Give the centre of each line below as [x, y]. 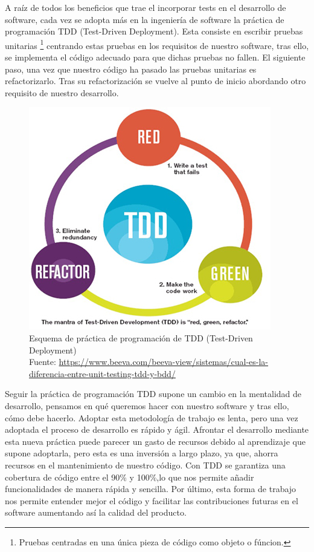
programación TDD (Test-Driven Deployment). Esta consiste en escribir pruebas [154, 31]
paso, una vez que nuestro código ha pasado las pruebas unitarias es [131, 69]
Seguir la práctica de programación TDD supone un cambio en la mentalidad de [153, 394]
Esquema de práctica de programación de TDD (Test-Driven [141, 338]
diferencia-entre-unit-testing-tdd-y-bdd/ [102, 373]
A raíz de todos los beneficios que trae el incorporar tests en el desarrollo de [146, 7]
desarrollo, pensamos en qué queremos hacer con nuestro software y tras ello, [147, 405]
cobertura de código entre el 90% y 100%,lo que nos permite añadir [130, 477]
